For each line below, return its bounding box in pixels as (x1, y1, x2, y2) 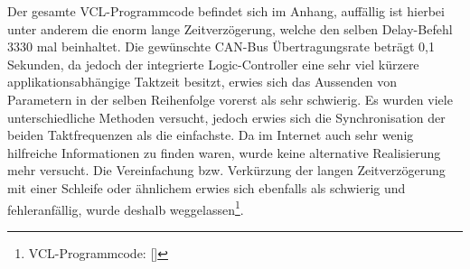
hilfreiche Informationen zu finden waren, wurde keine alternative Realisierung (7, 143, 441, 162)
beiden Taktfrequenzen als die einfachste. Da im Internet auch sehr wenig (7, 125, 414, 144)
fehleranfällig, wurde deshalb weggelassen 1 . (7, 197, 244, 218)
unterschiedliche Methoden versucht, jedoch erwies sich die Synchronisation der (7, 107, 446, 126)
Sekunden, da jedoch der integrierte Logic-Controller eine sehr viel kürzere (7, 54, 419, 73)
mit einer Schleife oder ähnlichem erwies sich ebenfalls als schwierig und (7, 178, 406, 197)
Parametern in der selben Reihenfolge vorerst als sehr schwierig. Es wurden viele (7, 89, 453, 108)
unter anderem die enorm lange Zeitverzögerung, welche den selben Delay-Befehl (7, 19, 453, 38)
